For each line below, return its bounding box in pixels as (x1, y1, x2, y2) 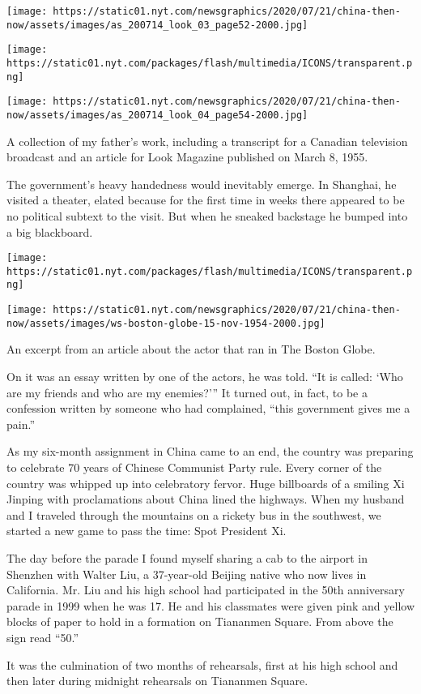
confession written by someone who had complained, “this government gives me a (6, 400, 410, 417)
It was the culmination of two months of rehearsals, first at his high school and (6, 656, 398, 673)
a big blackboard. (6, 223, 93, 240)
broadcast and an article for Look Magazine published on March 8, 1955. (6, 148, 368, 165)
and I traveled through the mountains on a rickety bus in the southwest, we (6, 506, 381, 523)
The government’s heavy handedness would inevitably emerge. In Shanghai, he (6, 175, 397, 192)
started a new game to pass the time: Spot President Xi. (6, 522, 287, 539)
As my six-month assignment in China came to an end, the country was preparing (6, 443, 414, 460)
